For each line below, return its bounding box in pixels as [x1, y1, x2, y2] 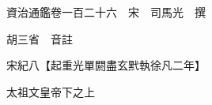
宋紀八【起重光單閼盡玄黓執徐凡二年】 [6, 57, 206, 73]
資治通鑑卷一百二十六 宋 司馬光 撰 [6, 4, 206, 20]
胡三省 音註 [6, 30, 73, 47]
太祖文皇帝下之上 [6, 83, 95, 99]
